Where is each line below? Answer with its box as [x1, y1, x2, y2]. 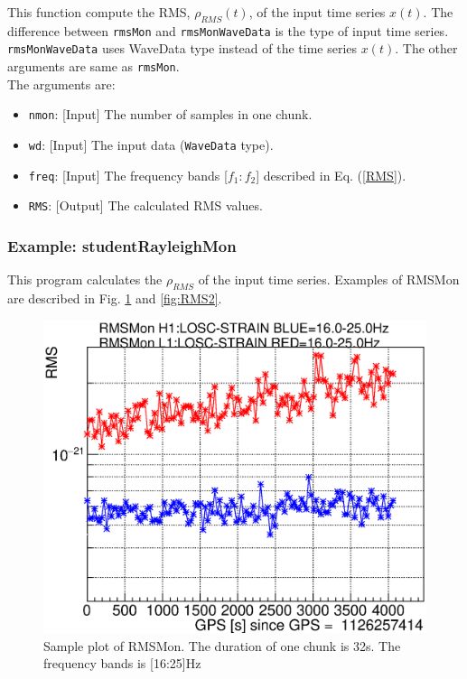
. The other [395, 39, 458, 58]
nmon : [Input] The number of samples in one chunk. [28, 105, 313, 124]
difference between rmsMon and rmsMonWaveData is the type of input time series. [7, 21, 449, 40]
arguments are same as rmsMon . [7, 57, 180, 76]
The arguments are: [7, 74, 116, 93]
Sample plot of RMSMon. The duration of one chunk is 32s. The [43, 636, 401, 655]
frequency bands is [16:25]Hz [43, 654, 201, 673]
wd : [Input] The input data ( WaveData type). [28, 135, 274, 154]
